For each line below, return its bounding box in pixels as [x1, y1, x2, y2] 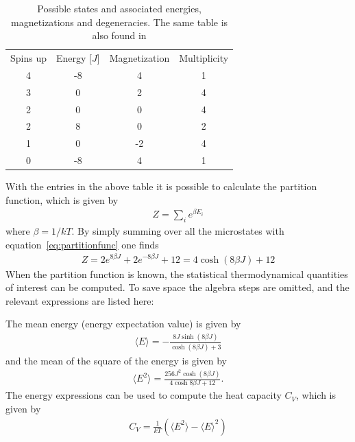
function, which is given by [5, 192, 119, 207]
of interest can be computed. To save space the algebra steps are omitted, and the [5, 280, 350, 294]
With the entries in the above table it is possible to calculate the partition [5, 179, 317, 194]
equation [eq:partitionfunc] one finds [5, 237, 159, 251]
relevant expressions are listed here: [5, 293, 154, 307]
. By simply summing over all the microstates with [71, 224, 284, 238]
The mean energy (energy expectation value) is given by [5, 316, 241, 331]
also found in [92, 28, 147, 43]
